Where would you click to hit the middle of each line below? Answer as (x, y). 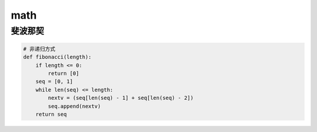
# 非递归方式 (39, 49)
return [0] (63, 73)
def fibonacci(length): (58, 57)
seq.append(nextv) (74, 106)
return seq (51, 114)
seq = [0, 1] (54, 81)
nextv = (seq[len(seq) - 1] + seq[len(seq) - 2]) (121, 98)
